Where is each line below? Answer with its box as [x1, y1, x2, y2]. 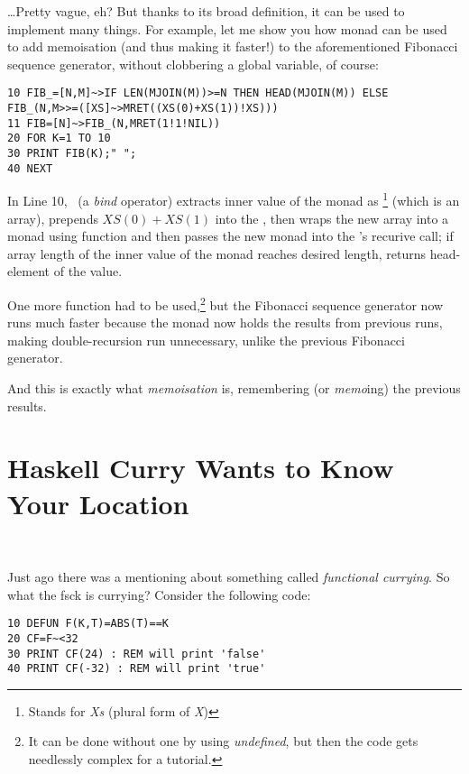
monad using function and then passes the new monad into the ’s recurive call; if [7, 226, 454, 245]
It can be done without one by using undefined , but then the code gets [28, 732, 418, 751]
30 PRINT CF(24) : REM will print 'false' [7, 647, 266, 660]
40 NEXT [7, 161, 53, 175]
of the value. [53, 262, 123, 281]
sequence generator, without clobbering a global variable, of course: [7, 54, 379, 73]
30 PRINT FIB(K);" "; [7, 147, 137, 160]
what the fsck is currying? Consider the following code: [7, 585, 311, 604]
